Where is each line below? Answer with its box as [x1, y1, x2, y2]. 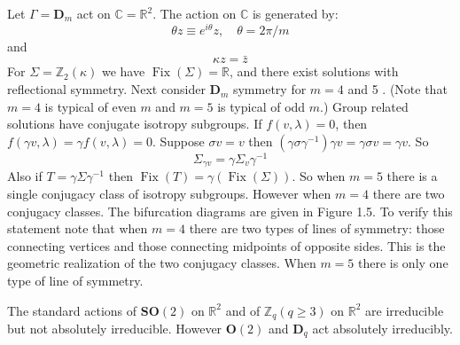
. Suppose [152, 131, 205, 150]
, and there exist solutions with [230, 62, 399, 81]
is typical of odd [217, 97, 306, 115]
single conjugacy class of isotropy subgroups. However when [7, 184, 331, 202]
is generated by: [252, 4, 339, 22]
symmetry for [232, 80, 307, 98]
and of [225, 301, 261, 319]
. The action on [152, 4, 237, 22]
